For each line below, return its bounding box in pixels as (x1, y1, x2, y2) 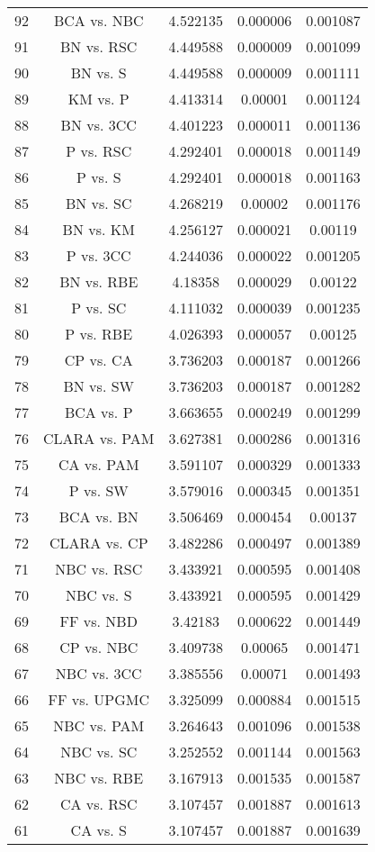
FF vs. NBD (59, 611, 138, 631)
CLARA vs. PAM (43, 428, 155, 449)
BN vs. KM (62, 219, 135, 240)
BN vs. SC (65, 193, 132, 213)
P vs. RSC (66, 140, 132, 161)
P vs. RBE (65, 323, 133, 344)
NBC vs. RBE (54, 767, 144, 788)
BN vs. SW (63, 376, 134, 396)
